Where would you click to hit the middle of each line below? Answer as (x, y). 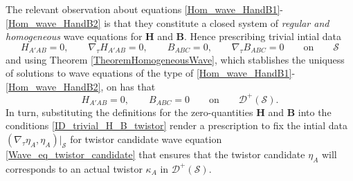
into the (315, 112)
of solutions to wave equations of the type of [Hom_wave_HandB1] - (151, 73)
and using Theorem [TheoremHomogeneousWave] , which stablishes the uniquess (175, 59)
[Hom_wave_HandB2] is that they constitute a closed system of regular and (168, 22)
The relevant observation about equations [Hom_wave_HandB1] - (144, 9)
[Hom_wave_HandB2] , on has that (81, 86)
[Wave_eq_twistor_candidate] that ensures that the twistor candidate (155, 154)
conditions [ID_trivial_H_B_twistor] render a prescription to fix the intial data (177, 125)
